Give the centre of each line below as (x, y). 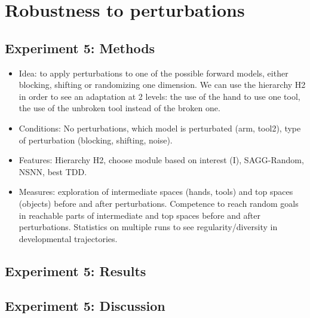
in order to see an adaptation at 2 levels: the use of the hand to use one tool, (159, 96)
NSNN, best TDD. (53, 171)
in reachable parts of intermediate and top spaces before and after (139, 215)
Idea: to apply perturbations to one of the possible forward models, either (154, 73)
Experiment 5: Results (76, 270)
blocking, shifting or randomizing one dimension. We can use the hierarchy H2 (162, 85)
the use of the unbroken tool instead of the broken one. (119, 108)
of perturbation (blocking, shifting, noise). (96, 140)
